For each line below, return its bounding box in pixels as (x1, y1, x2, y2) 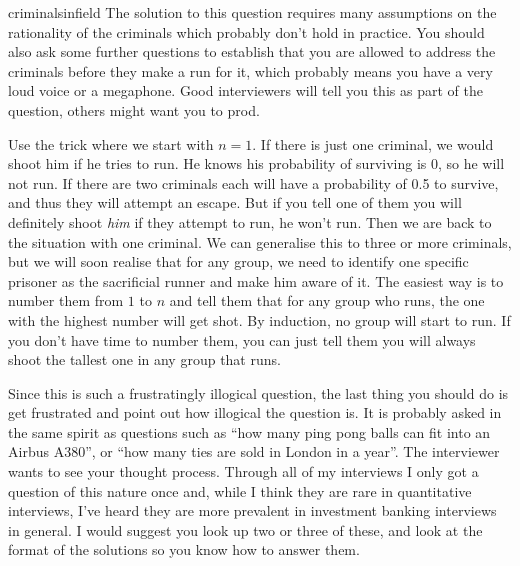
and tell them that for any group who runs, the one (169, 290, 485, 311)
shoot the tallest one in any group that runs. (8, 349, 281, 370)
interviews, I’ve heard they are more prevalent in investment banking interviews (8, 500, 497, 521)
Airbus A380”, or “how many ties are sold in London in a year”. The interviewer (8, 441, 500, 462)
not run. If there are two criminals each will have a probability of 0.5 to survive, (8, 172, 499, 193)
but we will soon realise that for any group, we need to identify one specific (8, 251, 469, 272)
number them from (8, 290, 124, 311)
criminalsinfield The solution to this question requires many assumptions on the (8, 2, 497, 22)
